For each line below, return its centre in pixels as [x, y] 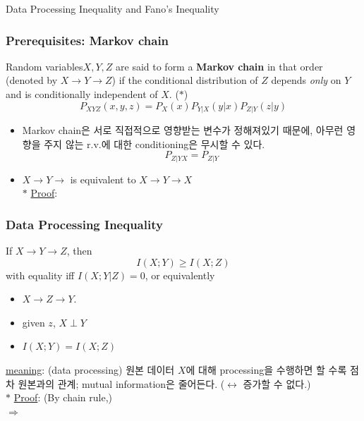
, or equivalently [180, 275]
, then [79, 251]
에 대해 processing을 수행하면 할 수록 [266, 370]
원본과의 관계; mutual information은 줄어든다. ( [121, 383]
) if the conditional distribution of [185, 80]
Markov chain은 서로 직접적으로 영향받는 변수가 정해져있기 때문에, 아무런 [183, 130]
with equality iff [40, 275]
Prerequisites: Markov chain [87, 40]
